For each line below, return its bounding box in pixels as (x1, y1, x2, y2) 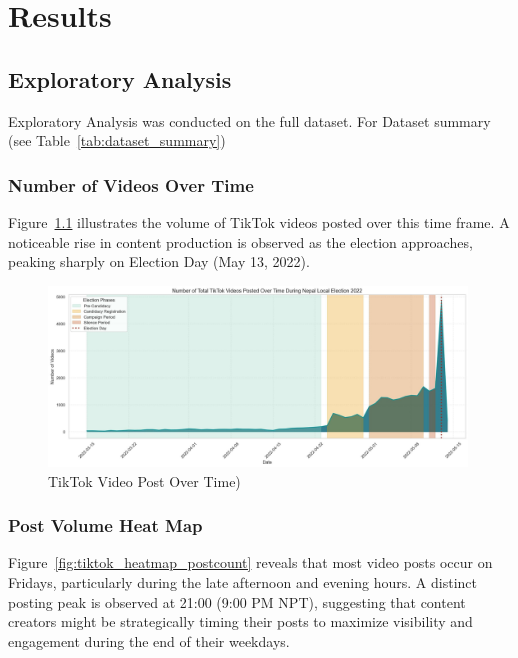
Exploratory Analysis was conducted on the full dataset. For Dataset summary (8, 110, 491, 131)
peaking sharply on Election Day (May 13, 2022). (8, 251, 310, 272)
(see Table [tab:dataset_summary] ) (8, 130, 226, 151)
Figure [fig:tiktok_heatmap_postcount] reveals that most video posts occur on (8, 552, 493, 573)
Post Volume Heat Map (8, 513, 203, 538)
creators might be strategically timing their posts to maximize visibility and (8, 611, 473, 632)
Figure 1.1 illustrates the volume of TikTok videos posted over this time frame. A (8, 211, 510, 232)
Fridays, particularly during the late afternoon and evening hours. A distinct (8, 571, 477, 592)
